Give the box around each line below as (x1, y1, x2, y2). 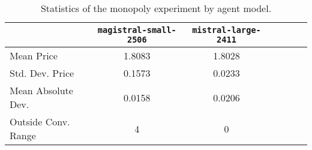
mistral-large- (192, 25, 261, 35)
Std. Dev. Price (10, 66, 74, 80)
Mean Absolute (10, 83, 73, 97)
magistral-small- (97, 25, 176, 35)
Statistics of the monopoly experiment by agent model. (40, 1, 272, 15)
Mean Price (10, 49, 58, 62)
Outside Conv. (10, 115, 70, 128)
